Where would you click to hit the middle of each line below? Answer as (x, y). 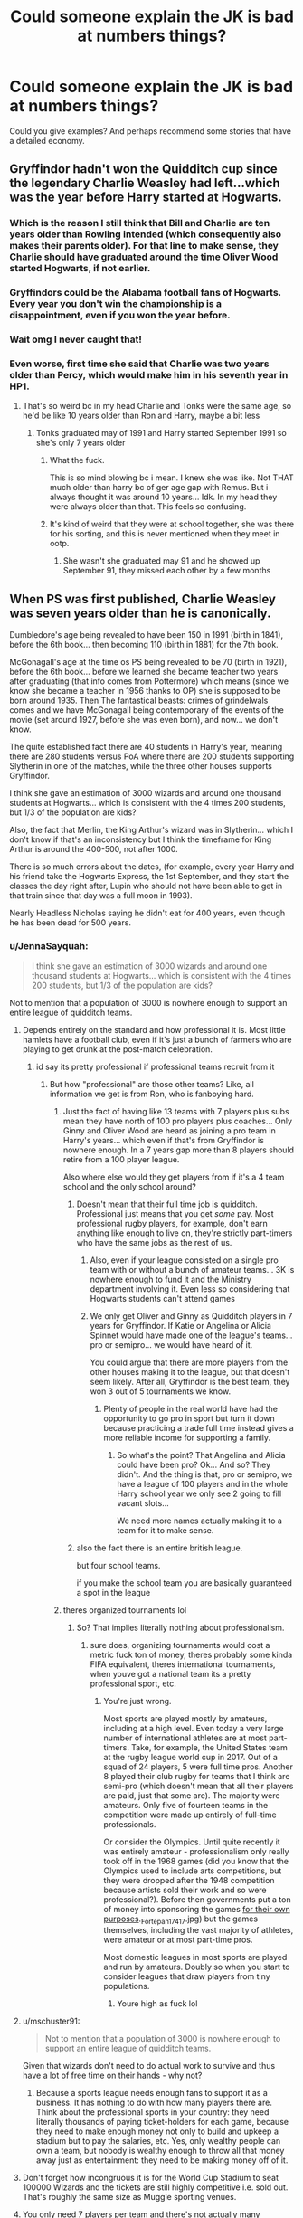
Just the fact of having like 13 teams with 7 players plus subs (176, 1111)
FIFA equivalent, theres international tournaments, (183, 1664)
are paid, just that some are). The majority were (192, 1795)
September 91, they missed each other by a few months (167, 571)
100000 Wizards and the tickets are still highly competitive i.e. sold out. (155, 2187)
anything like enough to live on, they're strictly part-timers (185, 1233)
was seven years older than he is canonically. (140, 613)
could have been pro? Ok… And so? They (194, 1464)
